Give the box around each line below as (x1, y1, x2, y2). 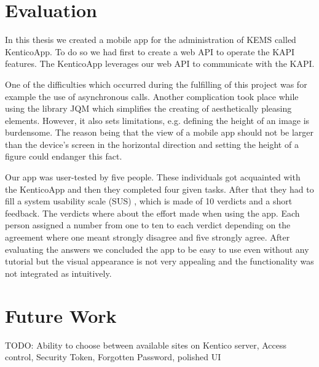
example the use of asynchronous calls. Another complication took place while (5, 90, 299, 102)
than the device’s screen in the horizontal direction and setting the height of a (5, 137, 299, 150)
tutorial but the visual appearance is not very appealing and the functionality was (5, 255, 314, 268)
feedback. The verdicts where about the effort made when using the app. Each (5, 206, 300, 219)
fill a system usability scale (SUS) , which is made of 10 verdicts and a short (5, 195, 293, 207)
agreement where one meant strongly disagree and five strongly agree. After (5, 231, 290, 244)
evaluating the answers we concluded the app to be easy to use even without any (5, 242, 309, 255)
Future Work (5, 303, 117, 328)
